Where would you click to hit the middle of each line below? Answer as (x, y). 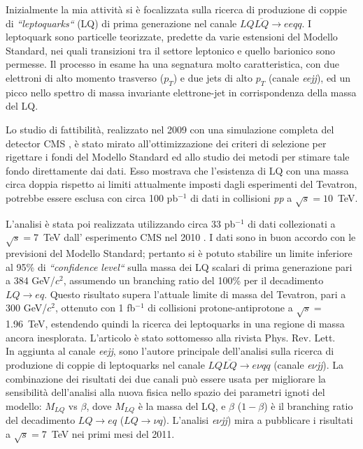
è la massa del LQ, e (182, 405)
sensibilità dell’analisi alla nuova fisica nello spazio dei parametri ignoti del (165, 392)
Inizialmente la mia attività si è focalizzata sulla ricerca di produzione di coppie (176, 9)
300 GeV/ (27, 308)
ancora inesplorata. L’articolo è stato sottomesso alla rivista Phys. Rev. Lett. (171, 337)
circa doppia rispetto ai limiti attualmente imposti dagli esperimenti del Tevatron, (181, 184)
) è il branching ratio (308, 405)
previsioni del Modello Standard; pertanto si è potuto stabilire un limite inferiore (179, 253)
